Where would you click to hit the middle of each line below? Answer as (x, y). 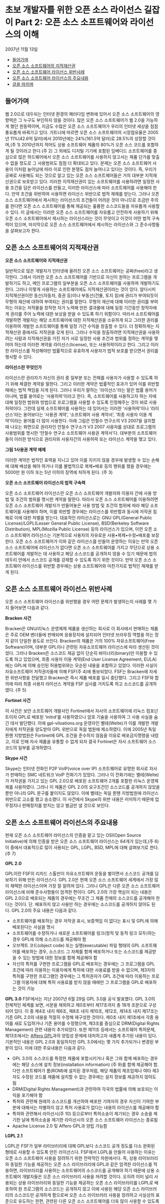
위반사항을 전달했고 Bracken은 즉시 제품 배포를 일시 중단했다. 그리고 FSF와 (82, 678)
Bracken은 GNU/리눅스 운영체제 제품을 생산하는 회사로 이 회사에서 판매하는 (77, 629)
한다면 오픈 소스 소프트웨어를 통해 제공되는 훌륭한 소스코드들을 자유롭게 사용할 (85, 206)
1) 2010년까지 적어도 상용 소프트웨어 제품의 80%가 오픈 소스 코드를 (81, 144)
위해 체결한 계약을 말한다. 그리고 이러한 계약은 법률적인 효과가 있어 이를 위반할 (85, 384)
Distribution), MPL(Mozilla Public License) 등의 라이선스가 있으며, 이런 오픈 (79, 529)
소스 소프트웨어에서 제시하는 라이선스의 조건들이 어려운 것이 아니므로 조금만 (77, 200)
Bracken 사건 (18, 618)
